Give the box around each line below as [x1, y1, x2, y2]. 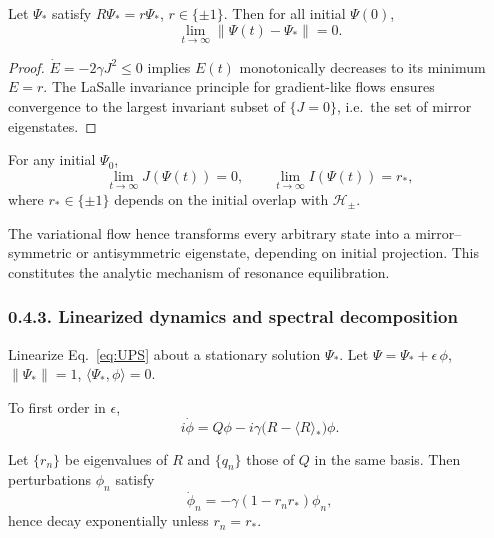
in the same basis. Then [314, 448, 461, 469]
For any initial [8, 149, 96, 170]
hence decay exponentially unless [8, 510, 209, 531]
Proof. [8, 56, 45, 77]
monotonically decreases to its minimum [239, 56, 486, 77]
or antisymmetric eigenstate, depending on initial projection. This [76, 242, 480, 263]
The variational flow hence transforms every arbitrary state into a [8, 222, 411, 243]
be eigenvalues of [64, 448, 168, 469]
